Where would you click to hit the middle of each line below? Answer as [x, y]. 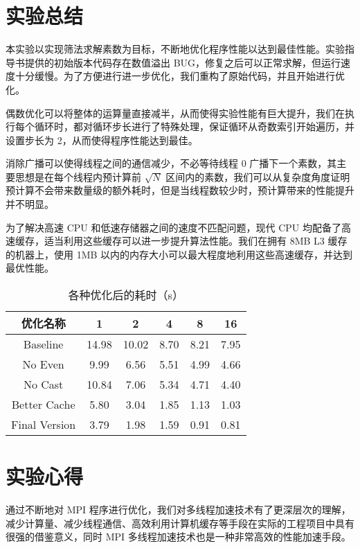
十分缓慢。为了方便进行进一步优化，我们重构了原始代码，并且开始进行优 [180, 76]
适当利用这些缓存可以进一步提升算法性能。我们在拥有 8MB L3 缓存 [196, 241]
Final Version [44, 425]
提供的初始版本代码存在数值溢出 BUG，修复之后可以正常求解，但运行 [183, 62]
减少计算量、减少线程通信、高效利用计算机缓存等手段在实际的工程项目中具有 [180, 523]
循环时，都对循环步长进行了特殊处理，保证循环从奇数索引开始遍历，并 [194, 126]
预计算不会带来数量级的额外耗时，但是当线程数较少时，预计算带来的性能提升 [180, 190]
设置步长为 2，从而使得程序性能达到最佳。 [102, 140]
